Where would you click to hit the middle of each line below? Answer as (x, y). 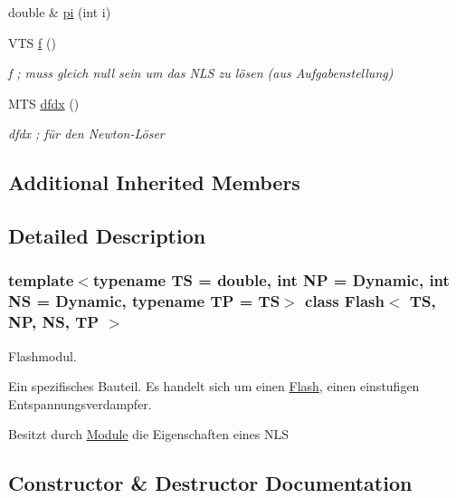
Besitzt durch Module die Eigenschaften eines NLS (149, 434)
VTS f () (32, 42)
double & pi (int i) (60, 12)
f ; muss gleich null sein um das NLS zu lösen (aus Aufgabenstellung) (201, 73)
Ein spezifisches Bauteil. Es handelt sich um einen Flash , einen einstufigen (214, 386)
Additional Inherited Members (154, 182)
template (41, 280)
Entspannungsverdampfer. (80, 403)
